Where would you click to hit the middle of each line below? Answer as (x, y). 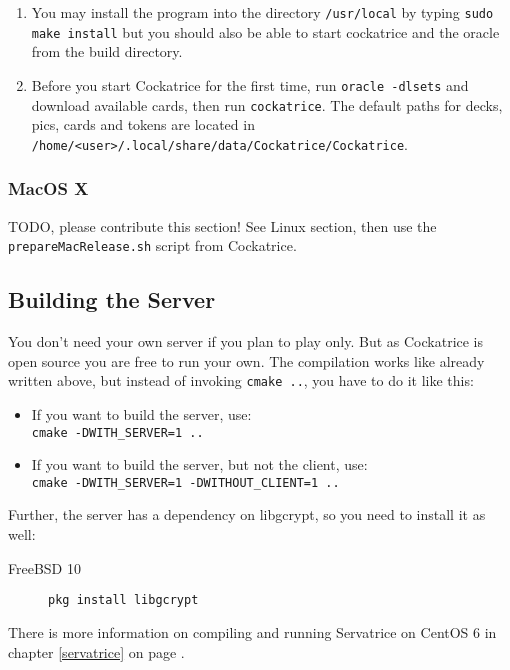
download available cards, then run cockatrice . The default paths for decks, (267, 104)
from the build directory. (107, 51)
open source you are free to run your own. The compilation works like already (246, 360)
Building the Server (112, 299)
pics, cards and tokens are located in (143, 124)
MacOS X (48, 188)
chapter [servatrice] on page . (96, 651)
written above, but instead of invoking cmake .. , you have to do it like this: (241, 380)
